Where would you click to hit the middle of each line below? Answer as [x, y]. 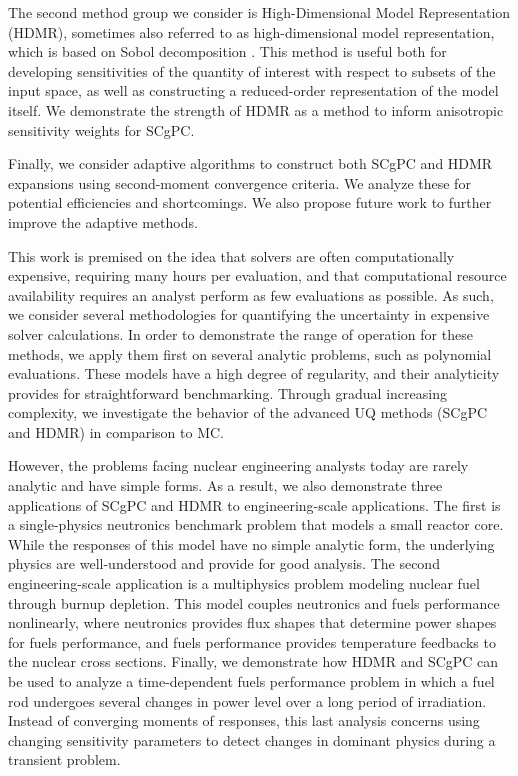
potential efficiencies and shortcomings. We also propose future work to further [250, 202]
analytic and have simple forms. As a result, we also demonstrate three [225, 485]
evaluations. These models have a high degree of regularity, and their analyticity [254, 373]
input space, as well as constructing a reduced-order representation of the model [253, 90]
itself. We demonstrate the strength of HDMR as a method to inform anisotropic [256, 109]
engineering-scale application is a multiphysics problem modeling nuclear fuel [244, 583]
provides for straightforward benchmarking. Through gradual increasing [227, 392]
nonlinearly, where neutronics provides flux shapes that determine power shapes [252, 622]
